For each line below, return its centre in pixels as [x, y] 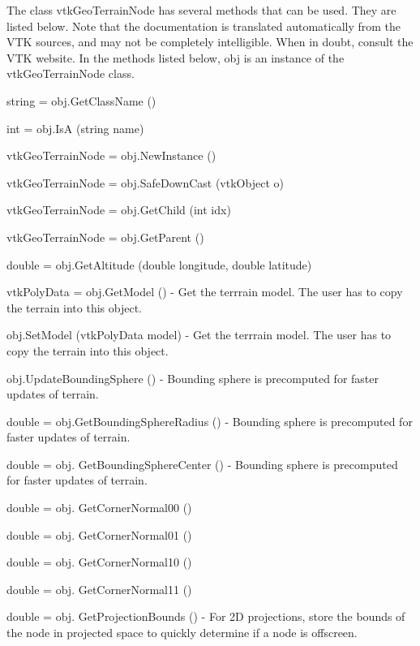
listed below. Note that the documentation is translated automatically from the [204, 26]
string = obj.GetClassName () [81, 100]
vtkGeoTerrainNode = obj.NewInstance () [111, 155]
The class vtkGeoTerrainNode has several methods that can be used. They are [201, 10]
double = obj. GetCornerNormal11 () [99, 589]
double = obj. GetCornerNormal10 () [99, 562]
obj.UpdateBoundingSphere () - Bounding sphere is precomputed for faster [193, 378]
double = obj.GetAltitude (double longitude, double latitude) [159, 264]
